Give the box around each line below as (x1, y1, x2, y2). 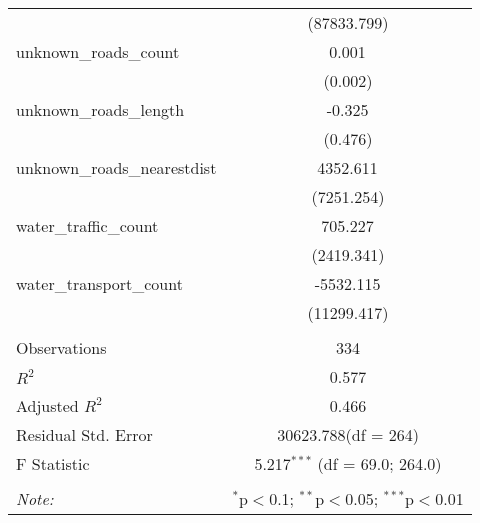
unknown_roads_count (16, 40, 180, 63)
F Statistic (16, 452, 90, 475)
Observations (16, 336, 107, 359)
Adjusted (16, 394, 79, 417)
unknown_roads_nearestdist (16, 156, 217, 179)
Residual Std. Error (16, 423, 153, 446)
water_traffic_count (16, 214, 159, 237)
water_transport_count (16, 272, 183, 295)
